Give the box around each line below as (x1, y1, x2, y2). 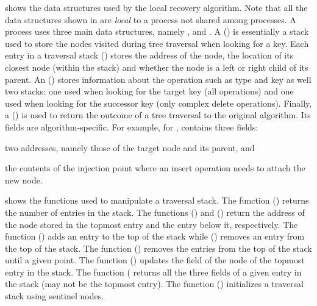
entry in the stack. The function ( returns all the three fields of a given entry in (5, 265, 302, 278)
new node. (5, 173, 43, 186)
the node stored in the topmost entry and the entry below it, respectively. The (5, 218, 298, 230)
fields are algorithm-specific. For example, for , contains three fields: (5, 120, 258, 133)
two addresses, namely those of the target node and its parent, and (5, 141, 255, 154)
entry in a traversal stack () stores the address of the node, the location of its (5, 49, 294, 62)
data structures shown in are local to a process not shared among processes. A (5, 13, 296, 26)
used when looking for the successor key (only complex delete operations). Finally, (5, 96, 312, 109)
